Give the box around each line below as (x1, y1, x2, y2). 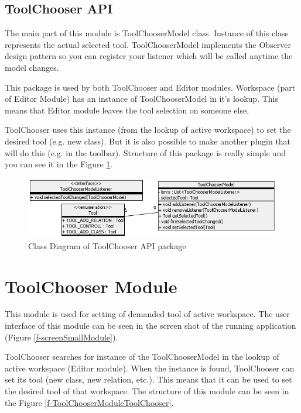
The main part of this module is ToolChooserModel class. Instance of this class (5, 27, 289, 39)
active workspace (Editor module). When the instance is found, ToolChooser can (5, 362, 295, 374)
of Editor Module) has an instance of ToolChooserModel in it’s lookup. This (5, 92, 278, 105)
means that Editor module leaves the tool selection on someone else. (5, 104, 249, 116)
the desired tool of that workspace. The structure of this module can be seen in (5, 385, 289, 397)
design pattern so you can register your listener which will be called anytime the (5, 50, 293, 62)
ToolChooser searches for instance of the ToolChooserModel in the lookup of (5, 350, 279, 363)
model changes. (5, 61, 59, 73)
